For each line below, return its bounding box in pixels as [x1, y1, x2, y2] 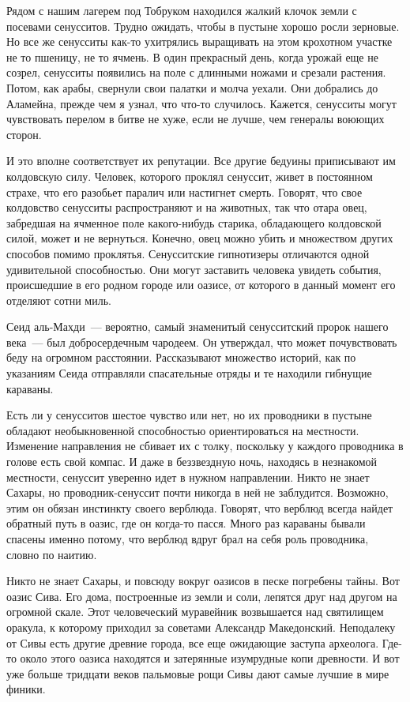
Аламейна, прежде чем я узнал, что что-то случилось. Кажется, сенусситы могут [6, 95, 397, 111]
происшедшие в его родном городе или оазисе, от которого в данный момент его [6, 276, 396, 293]
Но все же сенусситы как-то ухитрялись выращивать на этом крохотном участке [6, 33, 393, 50]
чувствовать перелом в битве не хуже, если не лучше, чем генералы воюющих [6, 111, 385, 127]
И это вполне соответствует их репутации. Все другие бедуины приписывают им [6, 152, 396, 169]
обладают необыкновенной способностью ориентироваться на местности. [6, 422, 359, 438]
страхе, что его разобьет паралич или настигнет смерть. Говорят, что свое [6, 183, 363, 200]
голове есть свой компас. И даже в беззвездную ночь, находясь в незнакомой [6, 453, 378, 470]
